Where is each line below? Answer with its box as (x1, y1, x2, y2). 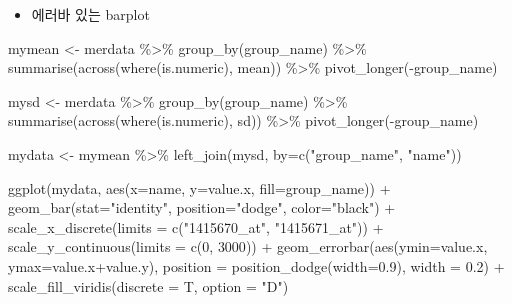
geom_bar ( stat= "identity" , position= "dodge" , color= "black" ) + (8, 197, 396, 218)
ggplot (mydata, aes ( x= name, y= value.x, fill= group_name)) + (8, 177, 391, 198)
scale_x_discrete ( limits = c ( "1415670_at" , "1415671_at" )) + (8, 216, 384, 237)
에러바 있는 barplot (31, 4, 150, 24)
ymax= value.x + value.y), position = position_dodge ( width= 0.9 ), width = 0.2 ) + (8, 255, 505, 276)
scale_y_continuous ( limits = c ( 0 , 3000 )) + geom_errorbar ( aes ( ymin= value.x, (8, 236, 488, 257)
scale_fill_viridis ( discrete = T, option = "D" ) (8, 275, 289, 296)
